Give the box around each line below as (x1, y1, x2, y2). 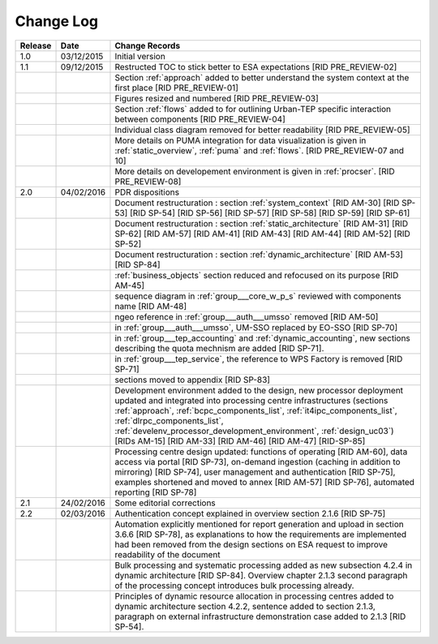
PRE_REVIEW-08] (114, 175, 182, 187)
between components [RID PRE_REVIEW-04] (114, 114, 286, 125)
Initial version (114, 50, 165, 62)
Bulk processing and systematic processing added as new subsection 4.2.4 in (114, 560, 413, 571)
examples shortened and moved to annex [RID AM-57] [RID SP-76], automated (114, 476, 415, 487)
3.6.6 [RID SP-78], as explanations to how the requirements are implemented (114, 528, 407, 539)
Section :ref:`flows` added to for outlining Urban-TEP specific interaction (114, 103, 392, 114)
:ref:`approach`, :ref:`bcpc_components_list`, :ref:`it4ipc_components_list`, (114, 405, 397, 416)
